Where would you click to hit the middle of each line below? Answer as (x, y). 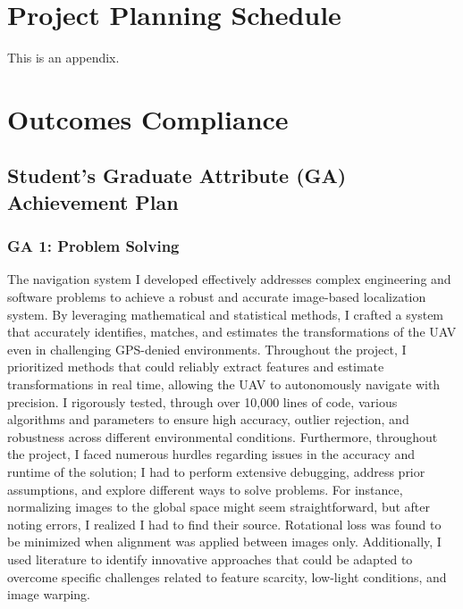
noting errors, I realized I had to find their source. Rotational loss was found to (224, 524)
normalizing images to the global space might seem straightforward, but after (219, 507)
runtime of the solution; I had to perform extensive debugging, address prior (216, 472)
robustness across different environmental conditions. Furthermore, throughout (223, 436)
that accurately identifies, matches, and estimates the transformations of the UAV (232, 332)
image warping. (49, 594)
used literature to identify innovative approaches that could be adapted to (210, 559)
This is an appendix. (63, 58)
